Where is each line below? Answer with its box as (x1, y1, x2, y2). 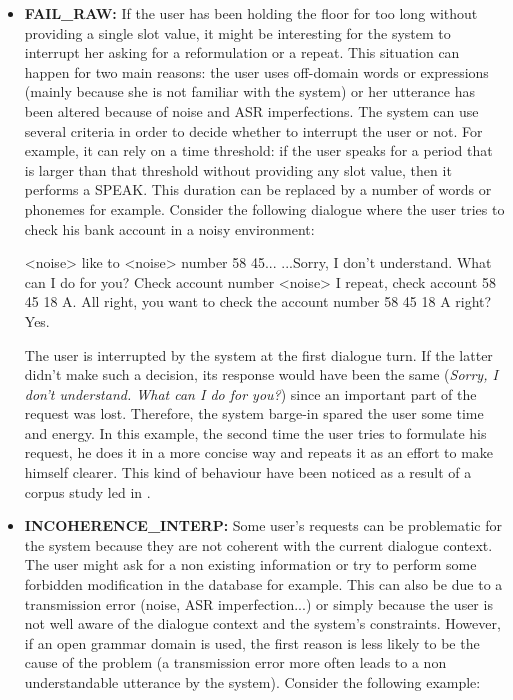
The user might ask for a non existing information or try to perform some (24, 554, 477, 575)
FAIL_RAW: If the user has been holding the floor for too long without (24, 3, 478, 23)
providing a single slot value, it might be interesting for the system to (24, 22, 451, 43)
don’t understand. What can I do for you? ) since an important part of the (24, 383, 477, 404)
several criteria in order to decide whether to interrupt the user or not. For (24, 120, 483, 141)
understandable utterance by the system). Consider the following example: (24, 672, 481, 692)
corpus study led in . (24, 481, 151, 502)
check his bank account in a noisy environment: (24, 218, 315, 239)
